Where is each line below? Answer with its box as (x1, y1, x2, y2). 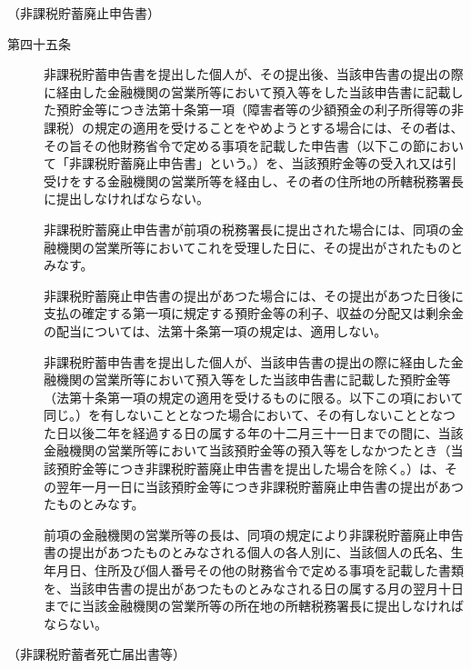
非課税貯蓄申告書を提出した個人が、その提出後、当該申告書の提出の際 (44, 65, 464, 84)
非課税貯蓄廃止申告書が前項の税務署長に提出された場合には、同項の (44, 219, 451, 238)
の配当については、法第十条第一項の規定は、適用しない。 (44, 321, 387, 340)
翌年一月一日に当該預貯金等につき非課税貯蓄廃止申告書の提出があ (55, 476, 451, 495)
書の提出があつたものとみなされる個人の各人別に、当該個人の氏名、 (44, 543, 451, 562)
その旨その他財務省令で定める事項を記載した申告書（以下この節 (44, 135, 426, 155)
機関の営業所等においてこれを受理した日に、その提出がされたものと (55, 237, 464, 256)
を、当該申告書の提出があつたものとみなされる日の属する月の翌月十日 (44, 578, 464, 597)
